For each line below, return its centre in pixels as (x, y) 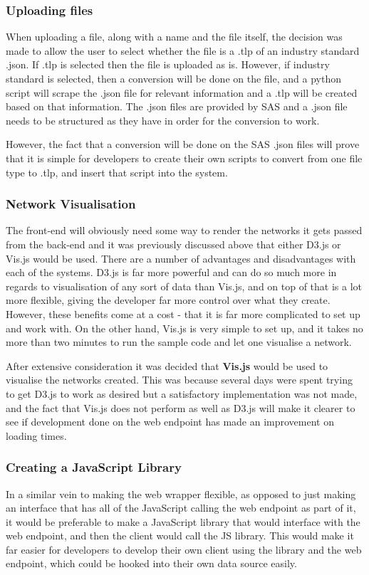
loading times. (36, 435)
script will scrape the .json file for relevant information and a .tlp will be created (182, 92)
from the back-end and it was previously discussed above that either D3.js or (173, 244)
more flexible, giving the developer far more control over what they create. (168, 300)
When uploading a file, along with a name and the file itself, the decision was (174, 37)
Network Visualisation (71, 204)
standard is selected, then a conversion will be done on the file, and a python (173, 78)
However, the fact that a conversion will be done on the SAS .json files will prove (183, 144)
